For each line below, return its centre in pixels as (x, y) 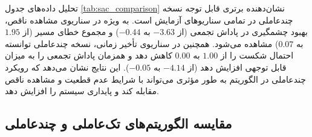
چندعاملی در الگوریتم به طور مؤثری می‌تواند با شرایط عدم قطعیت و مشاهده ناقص (155, 79)
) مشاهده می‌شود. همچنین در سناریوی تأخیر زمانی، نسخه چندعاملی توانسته (142, 43)
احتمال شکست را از (257, 55)
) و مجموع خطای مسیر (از (71, 32)
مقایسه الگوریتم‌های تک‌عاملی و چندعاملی (119, 123)
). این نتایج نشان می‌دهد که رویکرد (67, 67)
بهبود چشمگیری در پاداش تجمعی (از (242, 32)
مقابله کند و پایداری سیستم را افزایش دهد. (82, 91)
